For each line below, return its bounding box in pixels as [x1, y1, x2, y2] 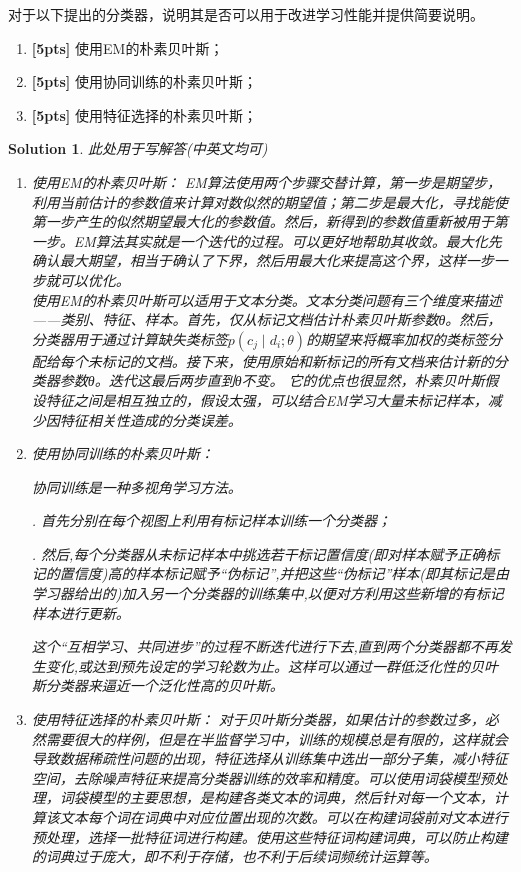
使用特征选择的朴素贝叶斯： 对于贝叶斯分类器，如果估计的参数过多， [31, 709, 485, 730]
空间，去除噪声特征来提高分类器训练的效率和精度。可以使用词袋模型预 [31, 767, 494, 788]
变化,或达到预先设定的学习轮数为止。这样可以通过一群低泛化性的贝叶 [45, 655, 499, 676]
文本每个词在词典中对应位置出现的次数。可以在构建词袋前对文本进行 [59, 807, 508, 827]
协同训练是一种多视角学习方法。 [31, 476, 242, 497]
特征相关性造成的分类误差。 [59, 409, 242, 430]
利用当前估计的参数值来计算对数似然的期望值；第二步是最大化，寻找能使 [31, 191, 508, 212]
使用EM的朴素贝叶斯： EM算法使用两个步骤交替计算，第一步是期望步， [31, 171, 501, 192]
